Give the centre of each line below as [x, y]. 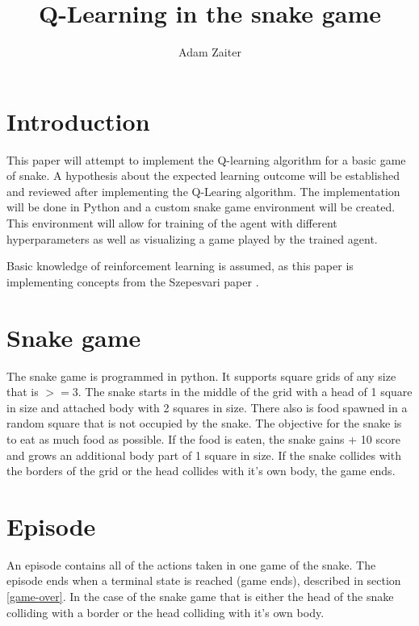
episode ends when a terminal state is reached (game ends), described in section [204, 580]
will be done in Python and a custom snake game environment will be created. [201, 207]
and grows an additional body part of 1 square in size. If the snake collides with [204, 455]
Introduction [78, 121]
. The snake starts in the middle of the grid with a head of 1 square [245, 392]
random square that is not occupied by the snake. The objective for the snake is [204, 423]
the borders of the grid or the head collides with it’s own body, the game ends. [201, 471]
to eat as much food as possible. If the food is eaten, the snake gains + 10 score [203, 438]
